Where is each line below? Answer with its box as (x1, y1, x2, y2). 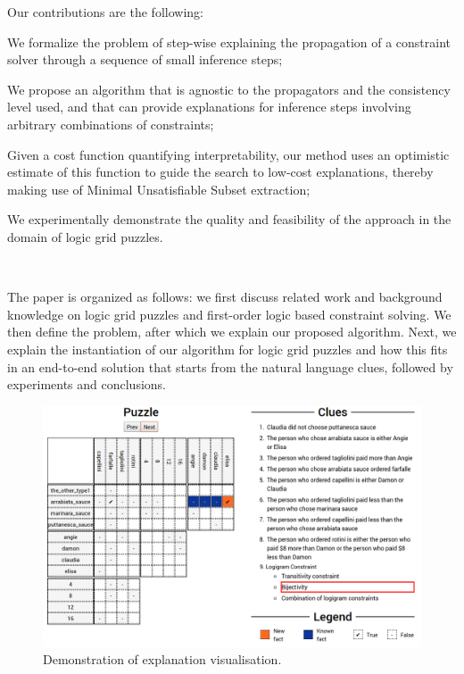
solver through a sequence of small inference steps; (7, 50, 283, 69)
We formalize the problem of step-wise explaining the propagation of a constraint (7, 32, 452, 51)
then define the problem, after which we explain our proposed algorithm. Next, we (7, 322, 457, 341)
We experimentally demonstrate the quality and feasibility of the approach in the (7, 210, 452, 229)
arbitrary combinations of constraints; (7, 114, 214, 133)
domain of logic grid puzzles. (7, 227, 163, 245)
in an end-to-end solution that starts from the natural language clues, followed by (7, 357, 453, 376)
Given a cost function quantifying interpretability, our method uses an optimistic (7, 145, 450, 163)
